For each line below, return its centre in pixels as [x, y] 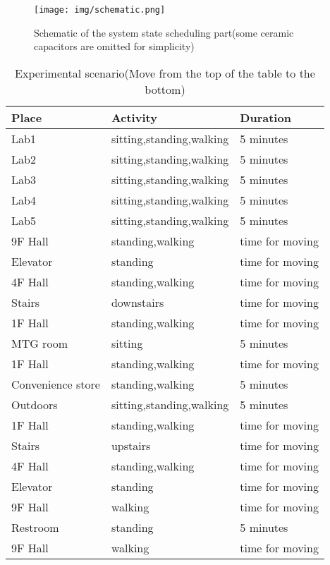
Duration [265, 117]
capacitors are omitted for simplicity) [114, 46]
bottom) [165, 89]
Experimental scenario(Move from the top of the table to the [165, 73]
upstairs [131, 445]
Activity [134, 117]
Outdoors [35, 404]
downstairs [137, 302]
